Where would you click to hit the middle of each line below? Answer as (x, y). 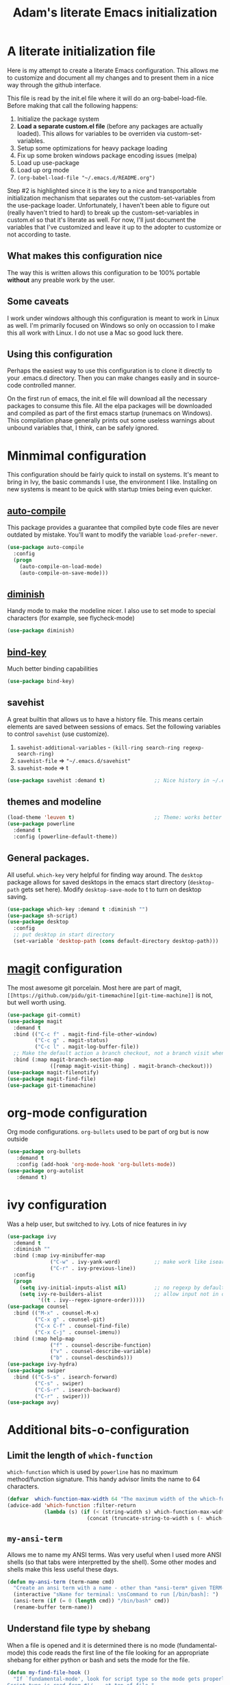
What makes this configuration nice (85, 256)
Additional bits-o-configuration (98, 1430)
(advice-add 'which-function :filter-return (72, 1506)
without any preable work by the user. (61, 280)
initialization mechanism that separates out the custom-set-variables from (111, 198)
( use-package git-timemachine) (52, 1085)
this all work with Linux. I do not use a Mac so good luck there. (95, 333)
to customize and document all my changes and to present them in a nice (111, 78)
